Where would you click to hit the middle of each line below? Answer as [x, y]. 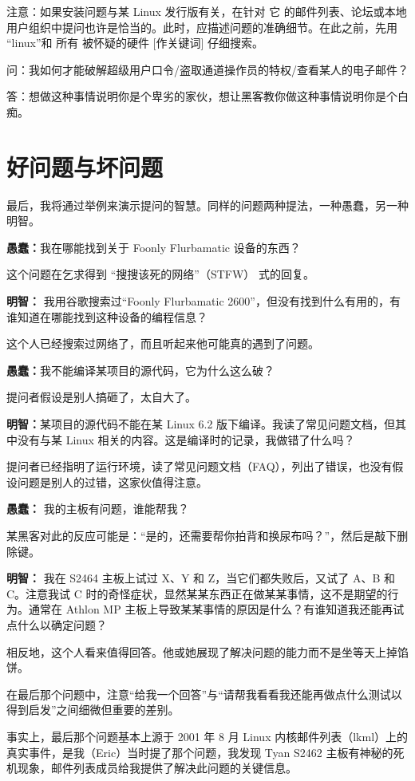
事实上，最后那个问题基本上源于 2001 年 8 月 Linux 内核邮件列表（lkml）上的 [207, 736]
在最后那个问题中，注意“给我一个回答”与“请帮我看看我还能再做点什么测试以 [204, 694]
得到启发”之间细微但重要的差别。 [93, 710]
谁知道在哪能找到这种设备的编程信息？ [107, 316]
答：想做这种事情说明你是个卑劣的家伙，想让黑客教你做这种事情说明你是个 [202, 96]
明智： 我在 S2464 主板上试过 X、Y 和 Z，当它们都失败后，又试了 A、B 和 [201, 578]
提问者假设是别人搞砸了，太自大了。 [101, 397]
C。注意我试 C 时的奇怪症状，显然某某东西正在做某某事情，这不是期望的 [197, 593]
